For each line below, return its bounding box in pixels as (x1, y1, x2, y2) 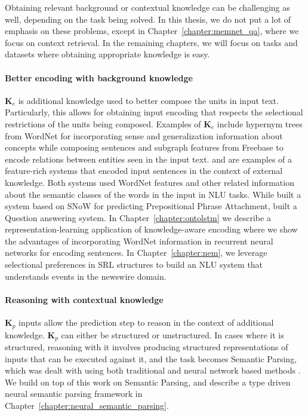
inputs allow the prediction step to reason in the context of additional (19, 316, 274, 329)
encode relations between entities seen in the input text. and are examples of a (5, 152, 292, 165)
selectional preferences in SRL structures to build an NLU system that (5, 258, 263, 271)
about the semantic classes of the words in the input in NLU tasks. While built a (5, 188, 301, 200)
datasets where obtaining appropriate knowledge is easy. (5, 48, 210, 60)
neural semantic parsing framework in (5, 387, 143, 400)
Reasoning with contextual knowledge (5, 293, 164, 305)
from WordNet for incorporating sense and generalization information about (5, 129, 283, 142)
